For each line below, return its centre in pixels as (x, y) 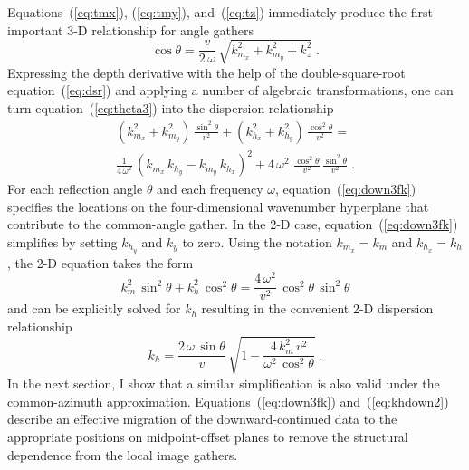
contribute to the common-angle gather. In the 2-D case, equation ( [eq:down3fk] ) (233, 224)
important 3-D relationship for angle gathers (130, 29)
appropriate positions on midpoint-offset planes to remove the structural (208, 436)
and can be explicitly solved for (94, 308)
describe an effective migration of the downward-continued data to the (202, 419)
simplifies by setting (62, 241)
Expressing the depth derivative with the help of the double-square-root (206, 72)
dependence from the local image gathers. (123, 454)
